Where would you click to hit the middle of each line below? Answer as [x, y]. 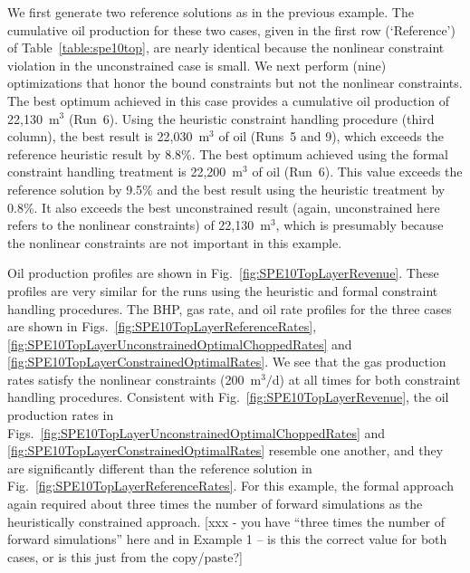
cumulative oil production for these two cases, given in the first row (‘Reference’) [231, 29]
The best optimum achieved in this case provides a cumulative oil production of [229, 100]
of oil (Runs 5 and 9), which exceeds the [331, 136]
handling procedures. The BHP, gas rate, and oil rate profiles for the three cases [230, 308]
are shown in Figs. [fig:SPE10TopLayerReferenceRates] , [162, 326]
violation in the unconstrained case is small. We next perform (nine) [197, 65]
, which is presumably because [360, 225]
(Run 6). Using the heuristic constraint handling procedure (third [251, 118]
